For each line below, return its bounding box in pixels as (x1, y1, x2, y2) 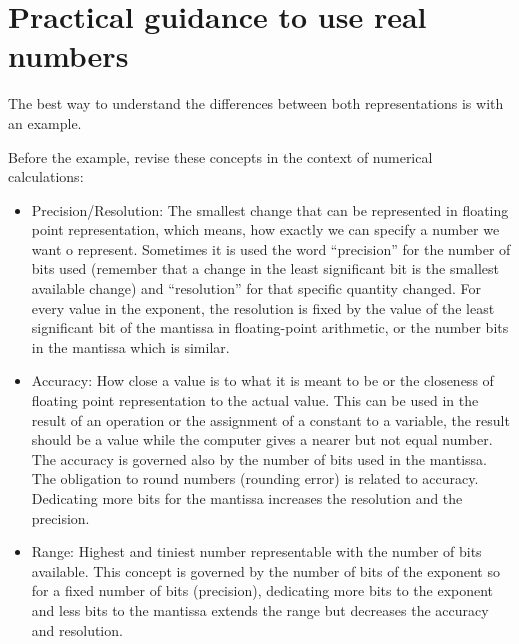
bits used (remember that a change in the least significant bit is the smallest (31, 258, 500, 279)
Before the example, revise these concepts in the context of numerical (8, 146, 433, 167)
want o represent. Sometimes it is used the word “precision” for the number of (31, 238, 511, 259)
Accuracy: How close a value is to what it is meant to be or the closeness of (31, 370, 494, 391)
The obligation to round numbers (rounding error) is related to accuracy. (31, 468, 479, 489)
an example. (8, 112, 82, 133)
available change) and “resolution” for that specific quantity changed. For (31, 278, 482, 299)
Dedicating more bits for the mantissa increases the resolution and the (31, 488, 463, 508)
